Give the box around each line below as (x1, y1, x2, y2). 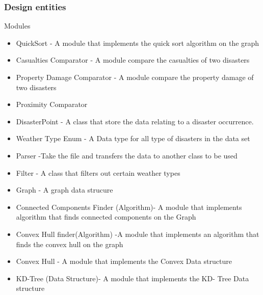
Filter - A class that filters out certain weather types (16, 167, 180, 178)
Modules (4, 20, 31, 31)
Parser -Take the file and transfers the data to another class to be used (16, 150, 238, 160)
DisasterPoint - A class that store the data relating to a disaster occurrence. (16, 116, 254, 126)
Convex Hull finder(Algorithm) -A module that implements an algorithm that (16, 228, 259, 239)
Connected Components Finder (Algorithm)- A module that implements (16, 201, 242, 212)
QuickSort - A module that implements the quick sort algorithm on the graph (16, 37, 259, 48)
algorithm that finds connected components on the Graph (16, 211, 196, 222)
